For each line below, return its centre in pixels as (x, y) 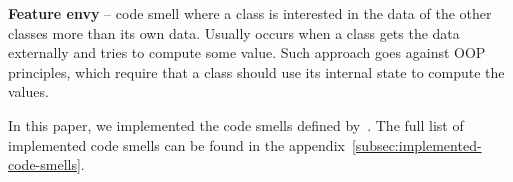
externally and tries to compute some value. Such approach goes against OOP (247, 52)
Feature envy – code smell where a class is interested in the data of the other (250, 13)
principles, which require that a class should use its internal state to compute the (256, 71)
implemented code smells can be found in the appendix (176, 144)
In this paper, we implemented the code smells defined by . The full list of (236, 124)
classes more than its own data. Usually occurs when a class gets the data (234, 32)
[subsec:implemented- (416, 144)
